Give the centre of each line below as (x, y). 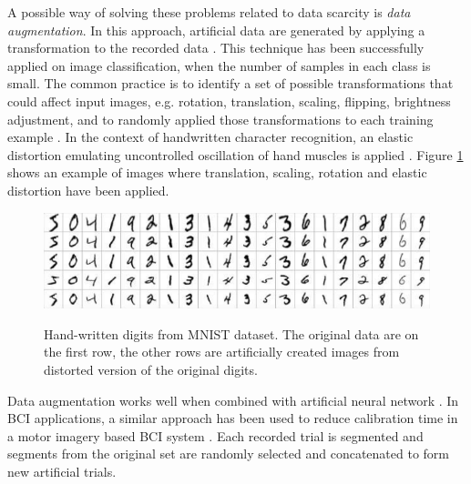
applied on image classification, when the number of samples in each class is (219, 65)
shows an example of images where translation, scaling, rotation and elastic (217, 172)
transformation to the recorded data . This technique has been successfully (216, 48)
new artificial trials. (62, 471)
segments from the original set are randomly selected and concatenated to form (229, 454)
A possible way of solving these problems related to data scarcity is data (209, 12)
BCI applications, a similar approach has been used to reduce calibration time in (233, 418)
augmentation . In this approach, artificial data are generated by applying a (216, 30)
